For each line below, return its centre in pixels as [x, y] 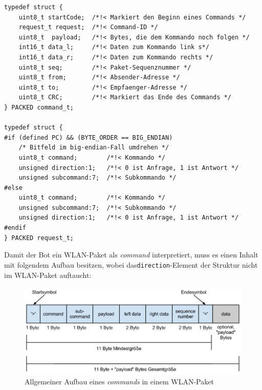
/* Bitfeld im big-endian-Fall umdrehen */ [94, 148]
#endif [15, 228]
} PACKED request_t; [39, 238]
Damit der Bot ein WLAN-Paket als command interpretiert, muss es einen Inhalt [131, 255]
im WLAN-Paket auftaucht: [48, 275]
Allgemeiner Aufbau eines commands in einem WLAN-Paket [119, 381]
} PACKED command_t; [39, 107]
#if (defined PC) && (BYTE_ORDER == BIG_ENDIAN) [89, 137]
